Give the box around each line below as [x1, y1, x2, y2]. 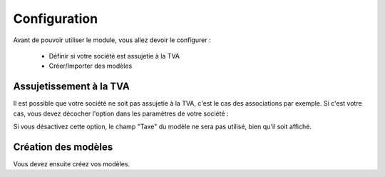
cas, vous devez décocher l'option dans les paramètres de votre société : [13, 109, 229, 118]
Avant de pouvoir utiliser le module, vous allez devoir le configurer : [13, 36, 211, 44]
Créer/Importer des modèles [48, 61, 133, 71]
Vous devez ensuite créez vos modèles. [13, 159, 130, 168]
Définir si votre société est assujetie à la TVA [48, 51, 180, 60]
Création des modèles [13, 141, 113, 153]
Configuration [13, 11, 98, 26]
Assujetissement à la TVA [13, 81, 130, 93]
